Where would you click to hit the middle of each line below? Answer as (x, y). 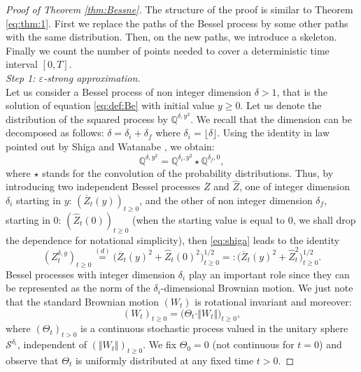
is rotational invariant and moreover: (273, 301)
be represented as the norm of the (78, 288)
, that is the (302, 91)
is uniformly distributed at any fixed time (164, 360)
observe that (32, 360)
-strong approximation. (92, 77)
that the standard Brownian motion (82, 301)
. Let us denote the (281, 105)
